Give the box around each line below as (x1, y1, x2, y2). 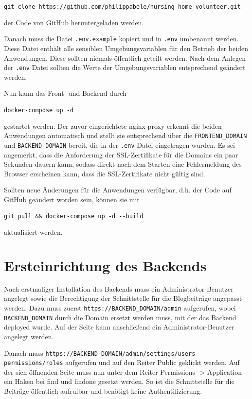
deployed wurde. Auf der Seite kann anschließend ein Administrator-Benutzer (4, 322, 234, 332)
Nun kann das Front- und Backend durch (4, 88, 126, 98)
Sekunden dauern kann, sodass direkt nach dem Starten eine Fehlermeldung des (4, 159, 242, 169)
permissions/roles (4, 360, 63, 367)
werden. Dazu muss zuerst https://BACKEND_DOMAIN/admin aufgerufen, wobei (4, 303, 236, 313)
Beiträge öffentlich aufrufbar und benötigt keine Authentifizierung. (4, 386, 202, 396)
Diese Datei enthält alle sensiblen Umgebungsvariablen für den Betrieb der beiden (4, 43, 248, 53)
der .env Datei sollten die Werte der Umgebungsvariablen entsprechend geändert (4, 62, 246, 72)
